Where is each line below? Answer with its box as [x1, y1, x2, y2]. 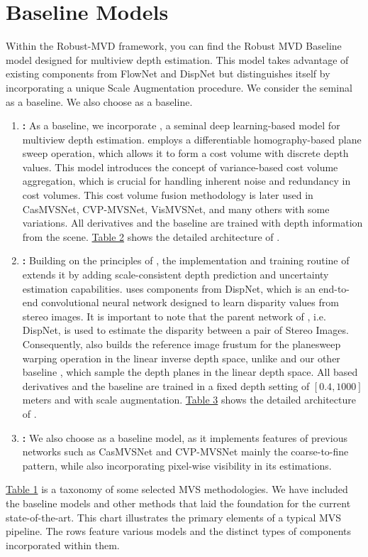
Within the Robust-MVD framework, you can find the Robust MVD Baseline [6, 38, 342, 53]
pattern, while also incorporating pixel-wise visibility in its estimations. [22, 458, 332, 472]
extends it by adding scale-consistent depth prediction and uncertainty [22, 267, 329, 282]
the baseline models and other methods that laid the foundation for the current [6, 495, 351, 510]
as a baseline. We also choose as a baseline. [6, 94, 193, 109]
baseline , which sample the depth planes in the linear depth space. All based [22, 364, 358, 379]
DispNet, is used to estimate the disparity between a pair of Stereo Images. [22, 323, 349, 337]
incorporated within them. [6, 537, 120, 552]
